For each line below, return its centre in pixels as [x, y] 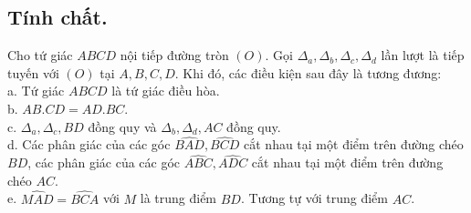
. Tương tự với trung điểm [314, 198]
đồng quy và [122, 126]
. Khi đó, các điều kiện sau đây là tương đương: [308, 72]
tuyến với [33, 72]
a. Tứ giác [36, 91]
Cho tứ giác [40, 55]
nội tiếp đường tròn [174, 55]
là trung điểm [178, 198]
